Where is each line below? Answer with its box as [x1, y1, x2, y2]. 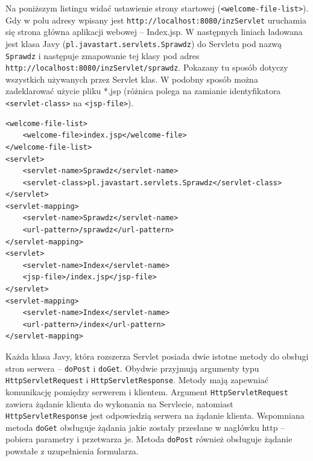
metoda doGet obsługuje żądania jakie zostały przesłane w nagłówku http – [5, 421, 285, 433]
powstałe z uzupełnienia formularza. [5, 445, 139, 457]
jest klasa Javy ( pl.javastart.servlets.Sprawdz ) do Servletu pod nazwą [5, 37, 282, 49]
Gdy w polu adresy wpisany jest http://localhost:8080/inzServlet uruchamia [5, 13, 307, 26]
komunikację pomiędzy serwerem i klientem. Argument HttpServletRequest [5, 385, 288, 398]
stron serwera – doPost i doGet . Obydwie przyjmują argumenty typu [5, 361, 259, 374]
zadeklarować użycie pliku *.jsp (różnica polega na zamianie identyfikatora [5, 84, 281, 97]
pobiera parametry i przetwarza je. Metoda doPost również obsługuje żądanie [5, 433, 292, 445]
